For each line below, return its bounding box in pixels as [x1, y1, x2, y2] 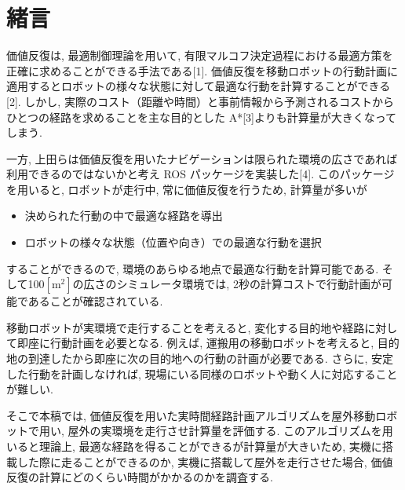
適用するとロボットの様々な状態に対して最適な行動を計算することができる [6, 78, 391, 94]
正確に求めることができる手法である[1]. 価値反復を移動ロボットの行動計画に [6, 62, 398, 79]
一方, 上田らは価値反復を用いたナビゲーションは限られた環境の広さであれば [6, 150, 398, 166]
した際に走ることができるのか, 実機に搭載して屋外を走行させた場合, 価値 [16, 453, 393, 470]
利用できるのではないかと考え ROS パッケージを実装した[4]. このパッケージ [6, 166, 395, 182]
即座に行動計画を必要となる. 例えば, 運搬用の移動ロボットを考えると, [16, 335, 374, 351]
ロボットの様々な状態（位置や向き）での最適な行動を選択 [24, 234, 322, 250]
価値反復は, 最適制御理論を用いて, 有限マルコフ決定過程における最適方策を [6, 47, 393, 64]
